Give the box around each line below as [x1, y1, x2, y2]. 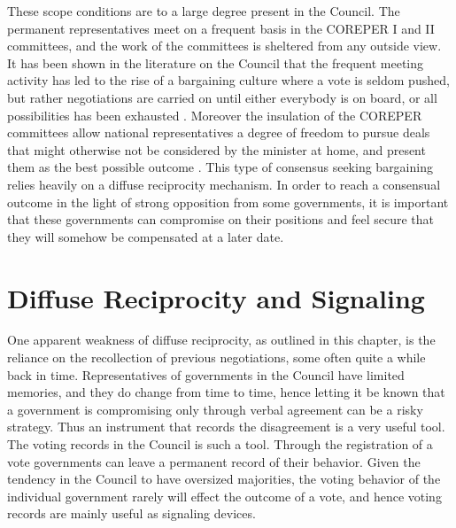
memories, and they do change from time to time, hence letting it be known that [7, 383, 445, 401]
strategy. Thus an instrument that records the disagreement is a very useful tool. [7, 417, 445, 436]
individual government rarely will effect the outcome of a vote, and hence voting [7, 486, 442, 505]
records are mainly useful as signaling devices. [7, 504, 256, 523]
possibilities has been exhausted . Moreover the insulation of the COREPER [7, 105, 422, 124]
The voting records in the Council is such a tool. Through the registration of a [7, 435, 433, 453]
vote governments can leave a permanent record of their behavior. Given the [7, 452, 421, 470]
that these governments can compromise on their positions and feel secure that [7, 210, 435, 229]
